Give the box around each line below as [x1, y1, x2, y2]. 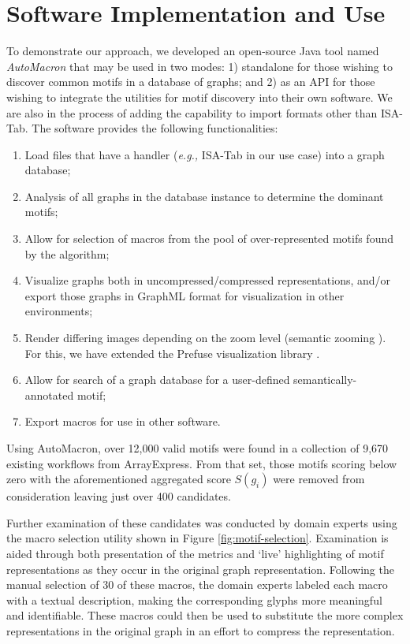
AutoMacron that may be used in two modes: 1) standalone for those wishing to [6, 58, 393, 74]
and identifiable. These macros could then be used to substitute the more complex [6, 607, 404, 624]
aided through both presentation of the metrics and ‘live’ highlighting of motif [6, 545, 384, 561]
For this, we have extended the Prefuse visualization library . [24, 344, 320, 361]
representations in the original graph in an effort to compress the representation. [6, 622, 395, 638]
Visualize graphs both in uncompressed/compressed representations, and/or [24, 272, 391, 288]
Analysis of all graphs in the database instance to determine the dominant [24, 188, 384, 204]
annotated [24, 386, 74, 403]
